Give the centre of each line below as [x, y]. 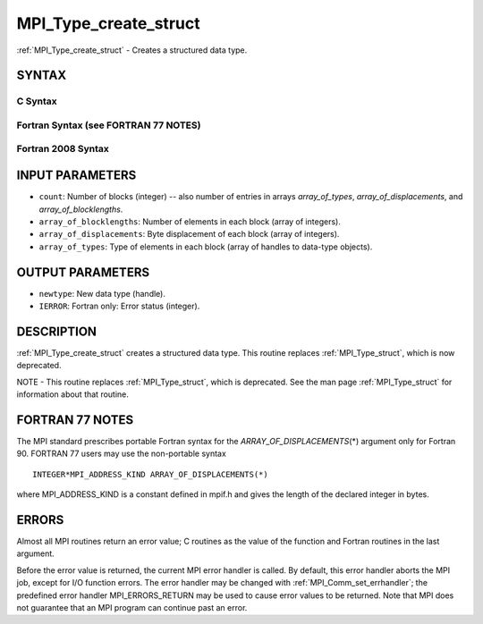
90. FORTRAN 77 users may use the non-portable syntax [122, 454]
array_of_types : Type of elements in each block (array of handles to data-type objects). [206, 247]
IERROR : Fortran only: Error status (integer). [119, 306]
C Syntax [37, 101]
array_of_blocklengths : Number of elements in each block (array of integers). [190, 221]
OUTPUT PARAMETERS [83, 272]
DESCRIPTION [57, 331]
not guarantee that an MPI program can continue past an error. [132, 608]
